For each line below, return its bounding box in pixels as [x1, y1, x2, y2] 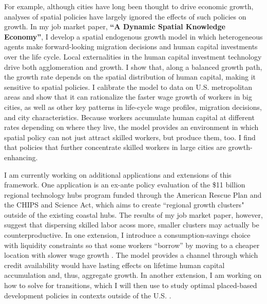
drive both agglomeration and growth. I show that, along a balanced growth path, [4, 61, 262, 72]
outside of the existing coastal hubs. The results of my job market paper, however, [4, 209, 263, 220]
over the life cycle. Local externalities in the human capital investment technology [4, 51, 262, 62]
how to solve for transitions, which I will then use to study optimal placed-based [4, 280, 257, 291]
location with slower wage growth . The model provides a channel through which [4, 250, 258, 260]
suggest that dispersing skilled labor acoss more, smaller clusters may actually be [4, 219, 259, 230]
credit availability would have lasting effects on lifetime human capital [4, 259, 225, 270]
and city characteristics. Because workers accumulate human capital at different [4, 111, 255, 122]
